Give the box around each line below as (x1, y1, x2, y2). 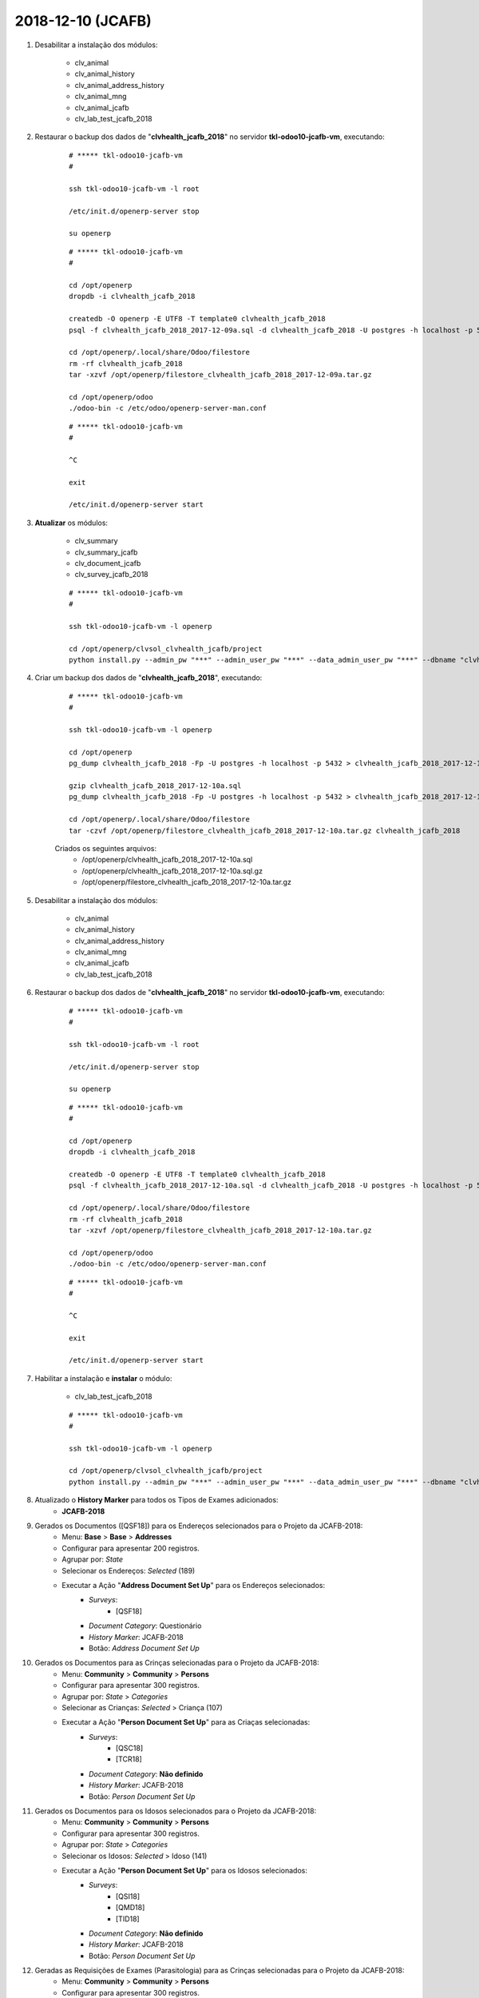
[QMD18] (116, 1903, 145, 1912)
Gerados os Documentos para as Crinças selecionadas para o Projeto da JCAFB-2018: (34, 1658, 319, 1668)
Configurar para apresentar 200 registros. (61, 1543, 200, 1553)
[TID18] (116, 1914, 140, 1924)
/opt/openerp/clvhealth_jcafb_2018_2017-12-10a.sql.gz (81, 866, 263, 875)
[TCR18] (116, 1754, 143, 1764)
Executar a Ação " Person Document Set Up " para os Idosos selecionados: (61, 1865, 307, 1875)
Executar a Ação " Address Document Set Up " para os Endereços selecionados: (61, 1580, 326, 1590)
